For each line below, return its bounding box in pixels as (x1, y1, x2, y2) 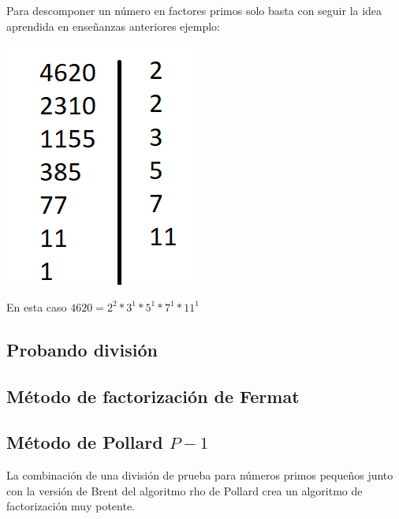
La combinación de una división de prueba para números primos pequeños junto (6, 467, 393, 484)
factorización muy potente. (6, 498, 135, 514)
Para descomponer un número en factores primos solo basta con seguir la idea (6, 2, 382, 18)
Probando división (6, 337, 158, 361)
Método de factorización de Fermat (6, 383, 300, 408)
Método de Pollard (6, 430, 163, 454)
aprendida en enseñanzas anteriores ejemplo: (6, 17, 221, 34)
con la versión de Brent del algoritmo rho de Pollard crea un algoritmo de (6, 482, 363, 498)
